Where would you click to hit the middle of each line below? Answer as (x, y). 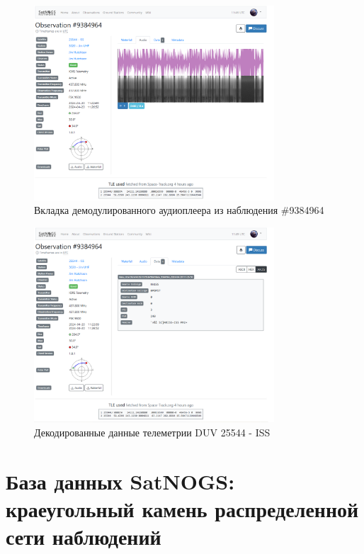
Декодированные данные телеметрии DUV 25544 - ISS (152, 432)
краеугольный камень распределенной (182, 508)
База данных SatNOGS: (120, 481)
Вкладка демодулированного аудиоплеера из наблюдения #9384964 (179, 210)
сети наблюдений (84, 537)
